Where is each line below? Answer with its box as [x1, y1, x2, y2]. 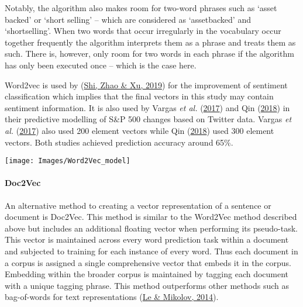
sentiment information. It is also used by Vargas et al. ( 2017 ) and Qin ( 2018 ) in [5, 101, 290, 113]
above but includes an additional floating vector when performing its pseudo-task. [5, 222, 298, 234]
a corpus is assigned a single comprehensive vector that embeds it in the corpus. [5, 256, 291, 268]
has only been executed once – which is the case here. [5, 58, 197, 71]
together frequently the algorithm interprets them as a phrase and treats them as [5, 36, 296, 48]
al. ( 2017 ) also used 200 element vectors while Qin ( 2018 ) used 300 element [5, 124, 274, 136]
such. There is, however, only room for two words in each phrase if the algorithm [5, 47, 294, 60]
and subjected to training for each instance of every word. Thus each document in [5, 244, 298, 257]
